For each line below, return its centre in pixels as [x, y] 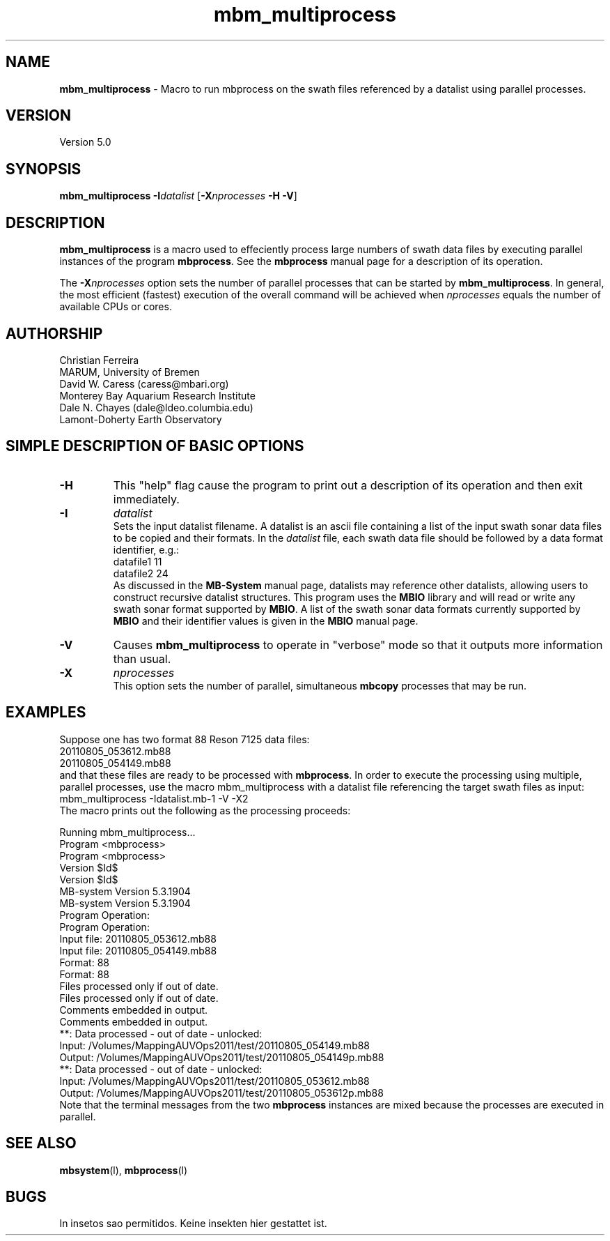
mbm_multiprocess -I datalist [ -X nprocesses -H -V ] [178, 196]
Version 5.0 [85, 142]
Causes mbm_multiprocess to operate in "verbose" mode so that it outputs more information [358, 645]
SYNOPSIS [44, 169]
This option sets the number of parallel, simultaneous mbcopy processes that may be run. [320, 685]
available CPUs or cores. [116, 307]
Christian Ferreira [99, 360]
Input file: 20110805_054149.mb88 [138, 950]
